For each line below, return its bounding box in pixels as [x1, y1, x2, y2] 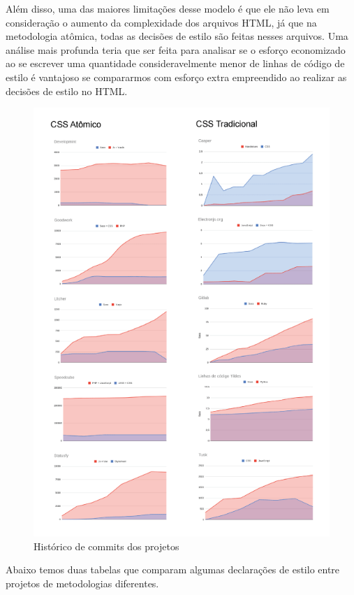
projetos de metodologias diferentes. [6, 575, 159, 590]
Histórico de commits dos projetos [34, 538, 179, 553]
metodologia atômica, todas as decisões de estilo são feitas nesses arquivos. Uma [6, 29, 348, 43]
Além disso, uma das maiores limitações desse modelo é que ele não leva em [6, 1, 330, 15]
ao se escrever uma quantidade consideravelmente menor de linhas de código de [6, 56, 345, 71]
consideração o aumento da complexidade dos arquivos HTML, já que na [6, 15, 317, 29]
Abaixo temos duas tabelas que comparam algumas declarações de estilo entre [6, 562, 340, 577]
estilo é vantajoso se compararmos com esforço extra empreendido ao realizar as [6, 69, 347, 84]
